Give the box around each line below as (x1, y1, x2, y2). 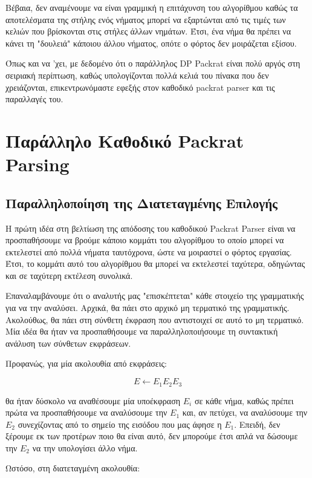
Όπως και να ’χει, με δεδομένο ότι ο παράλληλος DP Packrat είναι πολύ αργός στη (5, 57, 301, 70)
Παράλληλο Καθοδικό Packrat (5, 128, 244, 152)
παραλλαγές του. (5, 93, 63, 105)
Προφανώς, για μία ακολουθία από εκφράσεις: (5, 357, 167, 370)
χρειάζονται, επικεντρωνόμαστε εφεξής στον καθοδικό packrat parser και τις (5, 80, 275, 93)
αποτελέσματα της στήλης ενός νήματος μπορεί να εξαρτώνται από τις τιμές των (5, 13, 286, 25)
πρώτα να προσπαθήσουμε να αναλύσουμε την (5, 406, 167, 419)
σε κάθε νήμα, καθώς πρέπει (194, 394, 294, 407)
